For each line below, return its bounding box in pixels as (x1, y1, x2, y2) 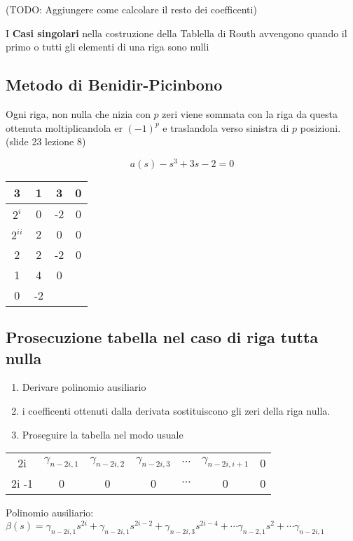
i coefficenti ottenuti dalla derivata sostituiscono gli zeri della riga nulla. (22, 403, 331, 418)
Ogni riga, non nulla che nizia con (6, 106, 151, 121)
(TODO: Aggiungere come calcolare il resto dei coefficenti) (6, 2, 257, 16)
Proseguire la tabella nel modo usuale (22, 427, 184, 441)
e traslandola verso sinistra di (162, 120, 289, 135)
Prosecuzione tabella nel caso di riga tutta (6, 326, 319, 348)
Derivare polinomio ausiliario (22, 380, 146, 394)
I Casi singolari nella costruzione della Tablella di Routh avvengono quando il (6, 25, 347, 40)
